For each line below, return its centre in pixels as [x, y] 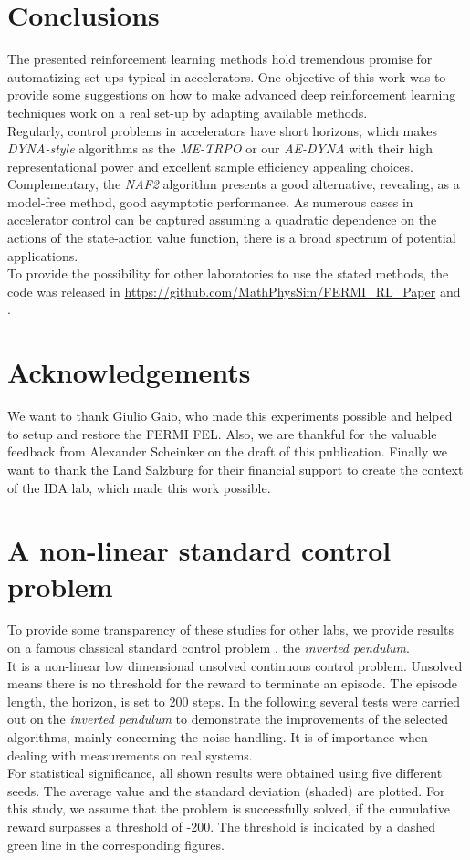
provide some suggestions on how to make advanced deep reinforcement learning [232, 94]
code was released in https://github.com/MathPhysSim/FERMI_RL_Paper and [234, 291]
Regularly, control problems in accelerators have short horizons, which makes [223, 130]
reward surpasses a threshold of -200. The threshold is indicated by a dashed [222, 826]
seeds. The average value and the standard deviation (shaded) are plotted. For [226, 790]
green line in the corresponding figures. [116, 844]
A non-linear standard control [199, 550]
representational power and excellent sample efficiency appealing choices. [210, 166]
